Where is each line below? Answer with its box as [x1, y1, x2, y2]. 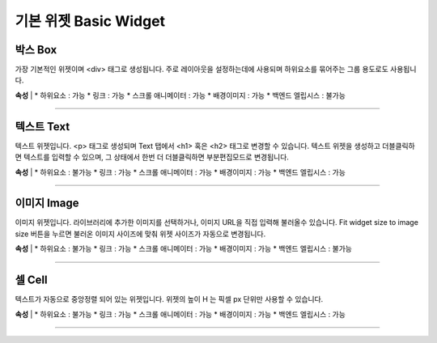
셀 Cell [15, 273, 48, 287]
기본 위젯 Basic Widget [15, 12, 166, 30]
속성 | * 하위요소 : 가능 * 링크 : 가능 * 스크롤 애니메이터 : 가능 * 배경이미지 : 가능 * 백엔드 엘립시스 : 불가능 [15, 90, 346, 100]
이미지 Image [15, 197, 79, 210]
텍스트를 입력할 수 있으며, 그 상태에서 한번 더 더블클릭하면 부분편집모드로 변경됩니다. [23, 152, 289, 162]
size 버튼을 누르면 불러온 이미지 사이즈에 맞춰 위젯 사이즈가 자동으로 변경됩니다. [15, 229, 266, 239]
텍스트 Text [15, 120, 70, 133]
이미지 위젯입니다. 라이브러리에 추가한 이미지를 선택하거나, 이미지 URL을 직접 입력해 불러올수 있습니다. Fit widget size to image [15, 218, 418, 227]
